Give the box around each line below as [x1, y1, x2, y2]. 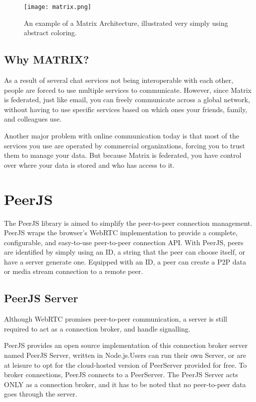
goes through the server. [4, 389, 77, 399]
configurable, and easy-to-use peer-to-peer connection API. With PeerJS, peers [4, 237, 244, 247]
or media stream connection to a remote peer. [4, 266, 143, 276]
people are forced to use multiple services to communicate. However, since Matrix [4, 84, 252, 95]
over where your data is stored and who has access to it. [4, 159, 175, 170]
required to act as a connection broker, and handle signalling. [4, 323, 191, 334]
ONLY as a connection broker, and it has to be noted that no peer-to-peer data [4, 379, 246, 389]
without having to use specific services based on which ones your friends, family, [4, 104, 248, 114]
